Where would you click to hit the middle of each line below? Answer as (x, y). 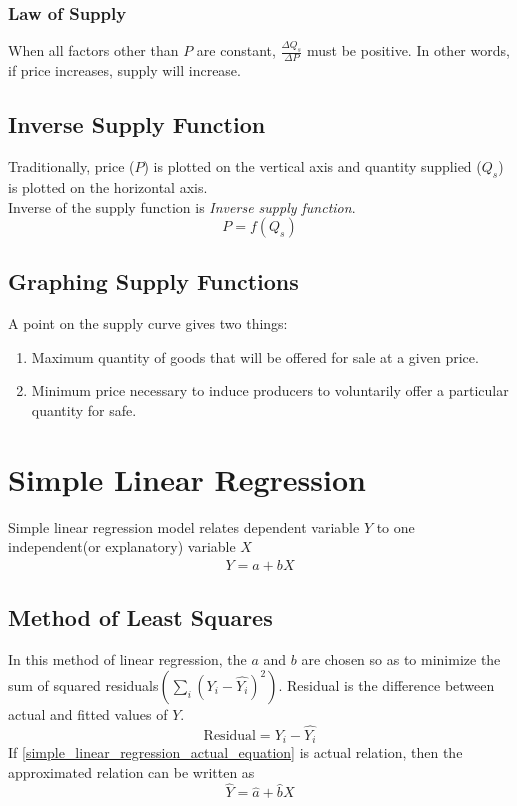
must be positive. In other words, (408, 50)
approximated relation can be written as (131, 771)
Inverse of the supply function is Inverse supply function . (182, 206)
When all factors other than (93, 50)
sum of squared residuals (83, 684)
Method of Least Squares (140, 617)
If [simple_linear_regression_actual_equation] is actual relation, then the (235, 752)
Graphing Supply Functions (153, 281)
